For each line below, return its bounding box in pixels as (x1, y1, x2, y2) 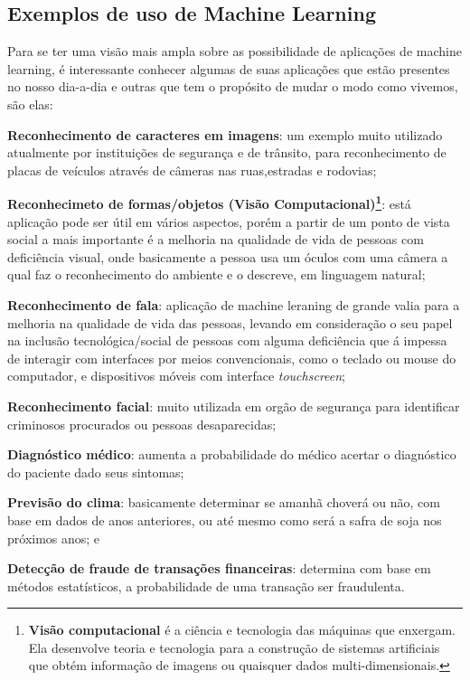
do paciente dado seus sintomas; (7, 462, 184, 481)
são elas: (7, 94, 53, 113)
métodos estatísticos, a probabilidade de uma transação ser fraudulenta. (7, 576, 405, 595)
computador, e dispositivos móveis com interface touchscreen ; (7, 366, 346, 385)
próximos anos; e (7, 528, 100, 547)
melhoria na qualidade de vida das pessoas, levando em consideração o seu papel (7, 313, 453, 332)
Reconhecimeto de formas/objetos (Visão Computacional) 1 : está (7, 192, 411, 213)
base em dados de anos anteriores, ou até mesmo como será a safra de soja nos (7, 510, 442, 529)
